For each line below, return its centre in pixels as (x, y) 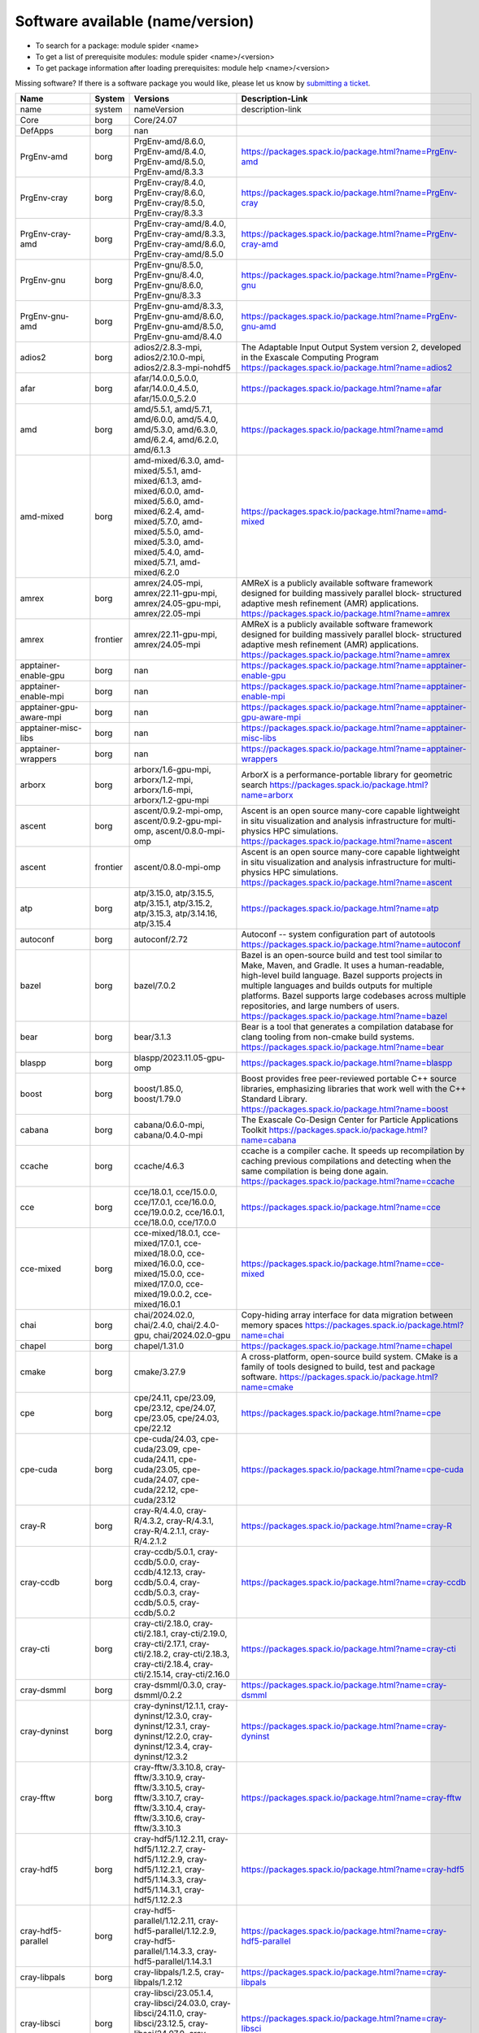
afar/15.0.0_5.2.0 (165, 398)
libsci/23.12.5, (160, 2023)
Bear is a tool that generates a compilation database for (347, 1027)
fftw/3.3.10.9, (159, 1778)
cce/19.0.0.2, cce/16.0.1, (179, 1212)
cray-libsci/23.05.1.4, (174, 1993)
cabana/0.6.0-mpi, (169, 1125)
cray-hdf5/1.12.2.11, (170, 1839)
